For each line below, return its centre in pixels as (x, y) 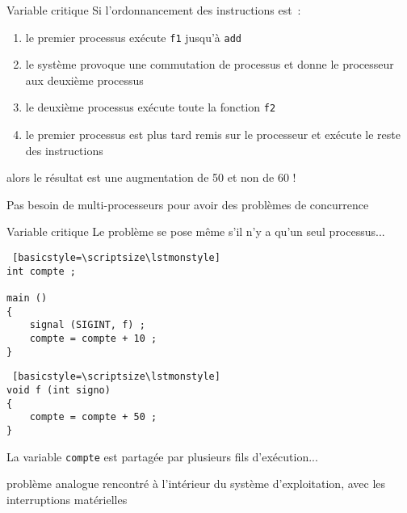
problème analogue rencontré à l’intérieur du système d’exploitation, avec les (196, 484)
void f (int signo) (59, 390)
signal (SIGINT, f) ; (87, 325)
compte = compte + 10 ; (93, 338)
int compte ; (41, 271)
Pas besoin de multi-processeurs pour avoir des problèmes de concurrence (188, 204)
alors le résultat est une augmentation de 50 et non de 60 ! (151, 177)
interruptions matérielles (67, 499)
